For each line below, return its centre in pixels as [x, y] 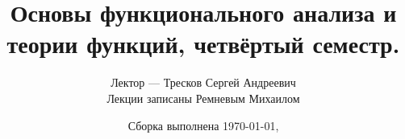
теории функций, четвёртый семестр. [203, 44]
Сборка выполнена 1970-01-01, [203, 125]
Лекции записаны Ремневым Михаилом [203, 98]
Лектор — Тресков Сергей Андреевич [203, 82]
